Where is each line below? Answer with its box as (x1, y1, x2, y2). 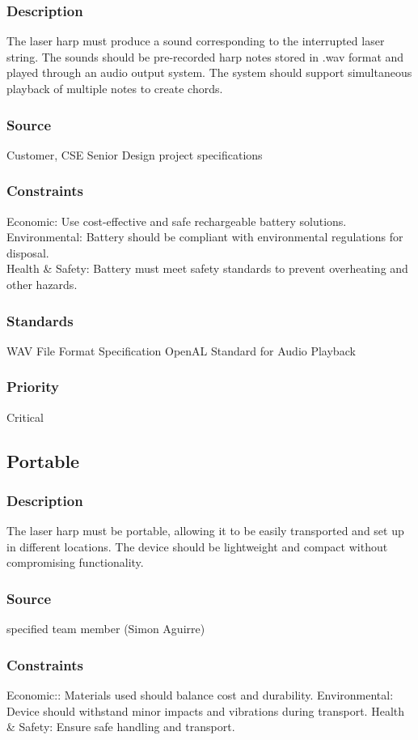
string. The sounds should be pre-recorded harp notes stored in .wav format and (6, 48, 404, 65)
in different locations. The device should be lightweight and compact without (6, 538, 388, 555)
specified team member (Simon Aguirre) (6, 620, 205, 637)
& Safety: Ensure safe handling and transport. (6, 718, 235, 735)
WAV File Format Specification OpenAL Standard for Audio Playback (6, 342, 356, 359)
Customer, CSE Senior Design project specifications (6, 146, 263, 163)
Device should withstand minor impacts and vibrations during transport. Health (6, 702, 405, 719)
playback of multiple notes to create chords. (6, 80, 223, 96)
